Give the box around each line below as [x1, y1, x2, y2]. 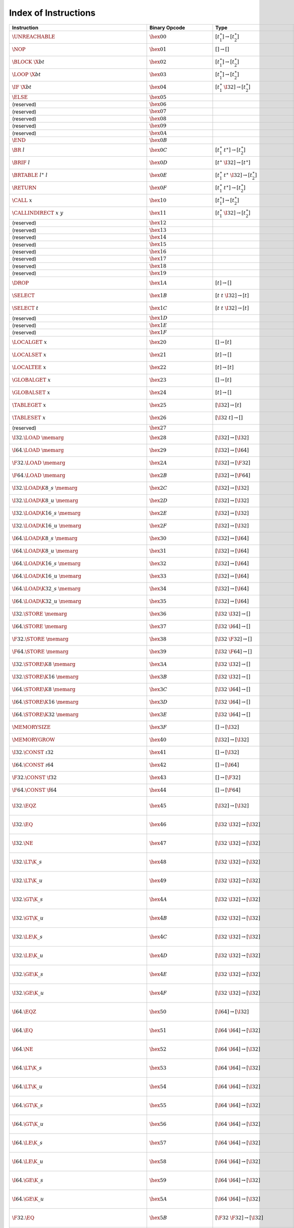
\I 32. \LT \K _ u [12, 877, 43, 884]
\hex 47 [149, 840, 167, 846]
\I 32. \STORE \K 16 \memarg [12, 673, 79, 680]
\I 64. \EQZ [12, 1008, 37, 1015]
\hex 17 [149, 255, 167, 262]
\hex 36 [149, 611, 167, 617]
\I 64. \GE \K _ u [12, 1196, 44, 1202]
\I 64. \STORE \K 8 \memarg [12, 686, 76, 693]
